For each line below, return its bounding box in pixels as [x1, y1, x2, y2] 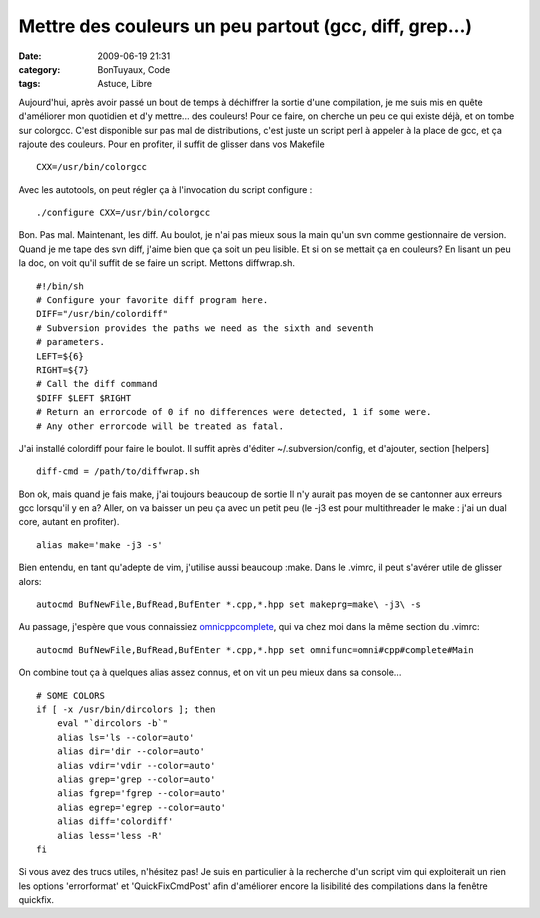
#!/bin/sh [36, 280, 84, 292]
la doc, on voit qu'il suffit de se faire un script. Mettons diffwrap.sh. [18, 257, 295, 269]
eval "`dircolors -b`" [56, 718, 169, 729]
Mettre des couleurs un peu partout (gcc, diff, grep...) [18, 15, 473, 37]
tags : [18, 78, 41, 90]
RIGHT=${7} [36, 364, 90, 375]
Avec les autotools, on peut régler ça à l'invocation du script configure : [18, 183, 313, 195]
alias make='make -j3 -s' [36, 539, 164, 550]
